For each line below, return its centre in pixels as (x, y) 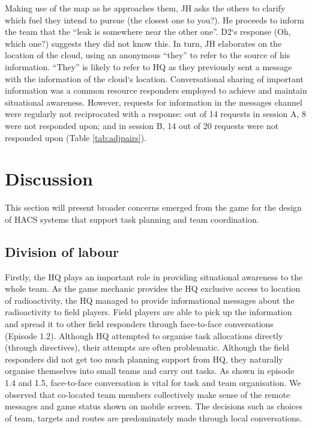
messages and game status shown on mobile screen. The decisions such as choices (154, 406)
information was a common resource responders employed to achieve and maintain (156, 90)
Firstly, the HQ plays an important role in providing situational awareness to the (154, 276)
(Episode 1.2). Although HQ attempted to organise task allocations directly (144, 335)
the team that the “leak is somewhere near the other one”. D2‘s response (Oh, (148, 32)
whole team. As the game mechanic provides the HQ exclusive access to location (153, 288)
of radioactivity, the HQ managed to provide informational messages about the (150, 300)
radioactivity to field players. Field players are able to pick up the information (148, 312)
